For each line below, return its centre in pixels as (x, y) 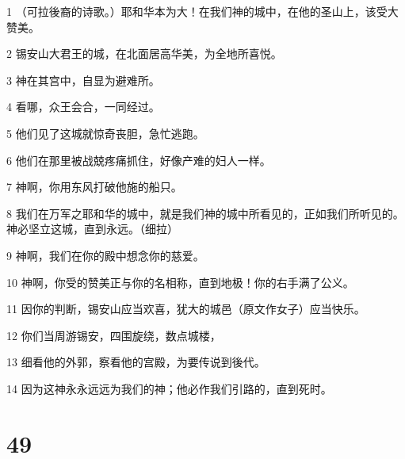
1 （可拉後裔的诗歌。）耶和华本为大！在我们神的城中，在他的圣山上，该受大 (202, 11)
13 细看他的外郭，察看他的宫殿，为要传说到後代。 (136, 362)
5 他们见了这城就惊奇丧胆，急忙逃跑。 (105, 133)
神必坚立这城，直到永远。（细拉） (92, 229)
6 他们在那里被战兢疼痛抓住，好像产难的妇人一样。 (139, 160)
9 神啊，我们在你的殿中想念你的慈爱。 (105, 255)
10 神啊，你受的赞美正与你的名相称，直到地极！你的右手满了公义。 (180, 282)
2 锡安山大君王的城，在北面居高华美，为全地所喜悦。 (144, 54)
